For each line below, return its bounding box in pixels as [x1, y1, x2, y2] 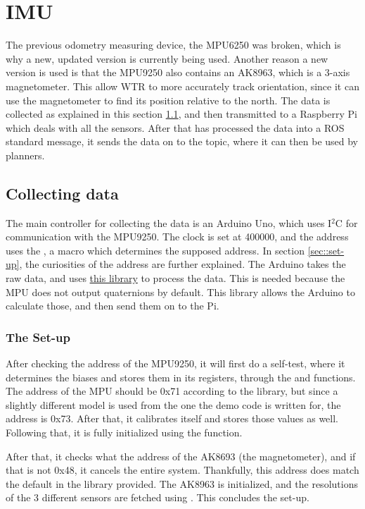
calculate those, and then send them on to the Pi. [6, 298, 219, 313]
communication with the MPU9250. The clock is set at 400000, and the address [6, 229, 349, 244]
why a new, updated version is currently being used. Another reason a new [6, 51, 328, 66]
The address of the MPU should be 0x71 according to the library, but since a [6, 384, 338, 398]
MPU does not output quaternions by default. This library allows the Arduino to [6, 284, 355, 299]
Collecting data [6, 182, 119, 204]
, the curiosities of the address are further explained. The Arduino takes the [19, 257, 346, 271]
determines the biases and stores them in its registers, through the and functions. [6, 369, 356, 384]
